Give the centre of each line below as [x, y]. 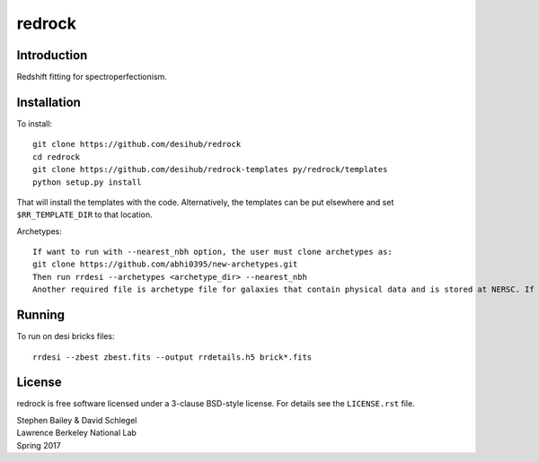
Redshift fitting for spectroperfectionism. [92, 77]
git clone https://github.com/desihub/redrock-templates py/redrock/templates [210, 170]
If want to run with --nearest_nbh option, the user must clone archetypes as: [212, 252]
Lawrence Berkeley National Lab [76, 433]
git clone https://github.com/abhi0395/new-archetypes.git [165, 264]
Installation [49, 102]
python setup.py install [87, 182]
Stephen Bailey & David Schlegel [77, 420]
